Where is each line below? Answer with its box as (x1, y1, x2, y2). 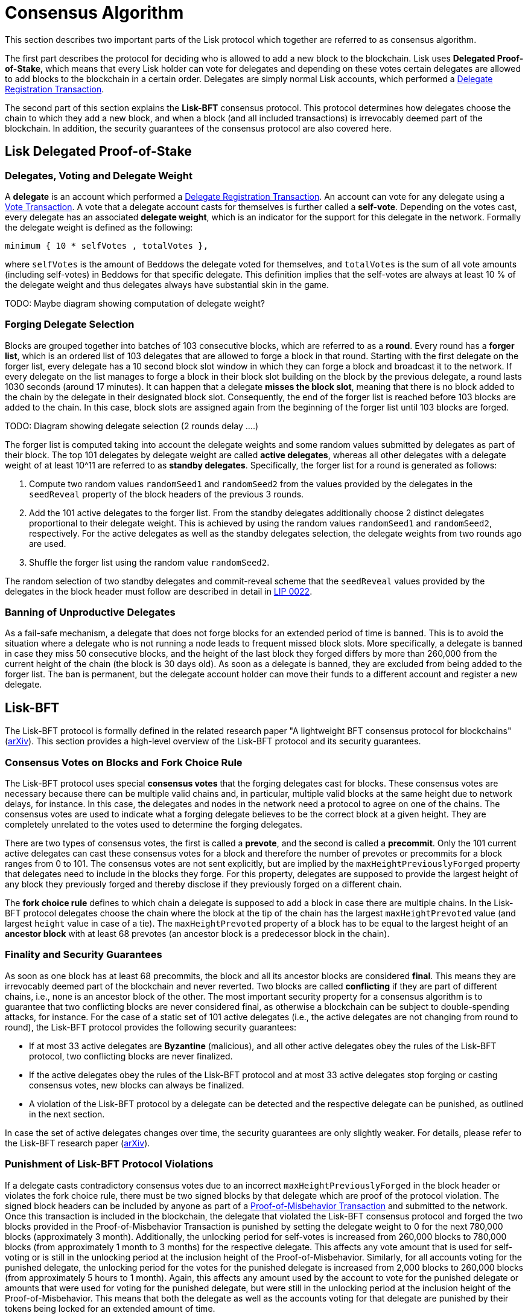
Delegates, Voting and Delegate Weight (5, 169, 192, 182)
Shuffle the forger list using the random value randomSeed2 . (29, 557, 270, 567)
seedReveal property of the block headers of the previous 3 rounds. (29, 488, 304, 499)
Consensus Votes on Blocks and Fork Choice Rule (5, 756, 243, 768)
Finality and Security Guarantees (5, 948, 162, 961)
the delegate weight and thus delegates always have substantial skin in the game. (5, 279, 329, 290)
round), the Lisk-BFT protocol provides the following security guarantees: (5, 1021, 297, 1032)
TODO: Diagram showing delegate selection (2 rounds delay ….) (5, 420, 259, 431)
